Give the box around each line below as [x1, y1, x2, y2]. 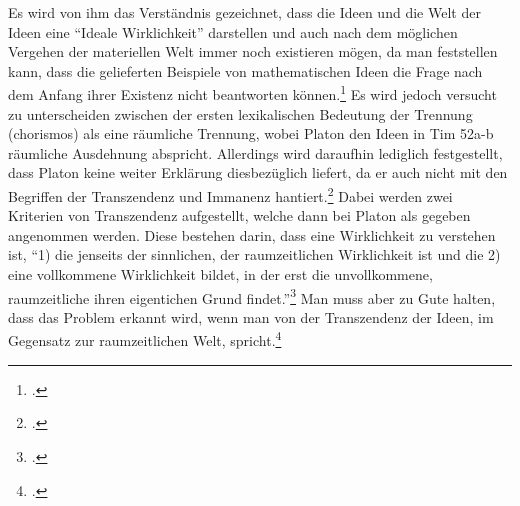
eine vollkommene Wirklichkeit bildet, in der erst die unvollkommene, [8, 264, 433, 285]
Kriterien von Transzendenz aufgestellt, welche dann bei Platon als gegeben [8, 205, 471, 226]
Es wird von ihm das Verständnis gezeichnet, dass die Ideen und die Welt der [8, 2, 481, 22]
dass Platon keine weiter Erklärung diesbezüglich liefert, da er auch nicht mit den [8, 162, 508, 183]
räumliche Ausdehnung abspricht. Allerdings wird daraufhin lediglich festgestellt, [8, 142, 503, 163]
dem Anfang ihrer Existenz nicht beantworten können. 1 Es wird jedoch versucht [8, 81, 497, 105]
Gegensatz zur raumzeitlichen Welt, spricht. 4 [8, 327, 282, 351]
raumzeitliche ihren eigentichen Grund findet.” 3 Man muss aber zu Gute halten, [8, 284, 496, 308]
